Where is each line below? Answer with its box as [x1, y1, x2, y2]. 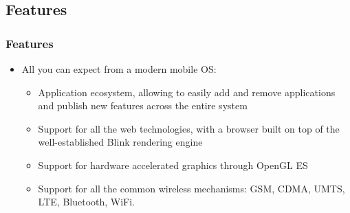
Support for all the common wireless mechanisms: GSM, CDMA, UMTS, [38, 181, 345, 195]
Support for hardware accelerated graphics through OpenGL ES [38, 157, 308, 172]
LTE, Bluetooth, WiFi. [38, 194, 135, 209]
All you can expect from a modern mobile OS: [21, 62, 217, 76]
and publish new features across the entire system [38, 98, 248, 113]
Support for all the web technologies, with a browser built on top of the [38, 121, 340, 135]
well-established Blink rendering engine [38, 135, 203, 149]
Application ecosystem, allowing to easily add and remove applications [38, 85, 336, 99]
